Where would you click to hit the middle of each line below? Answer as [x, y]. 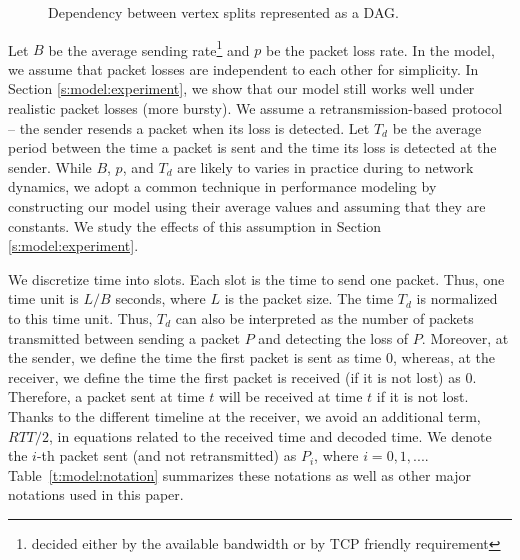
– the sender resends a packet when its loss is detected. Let [189, 127]
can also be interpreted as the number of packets [324, 317]
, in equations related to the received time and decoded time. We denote [270, 435]
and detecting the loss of [333, 337]
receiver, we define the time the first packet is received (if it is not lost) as [234, 376]
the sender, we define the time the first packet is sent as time [195, 357]
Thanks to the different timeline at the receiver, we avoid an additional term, [244, 415]
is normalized [457, 298]
